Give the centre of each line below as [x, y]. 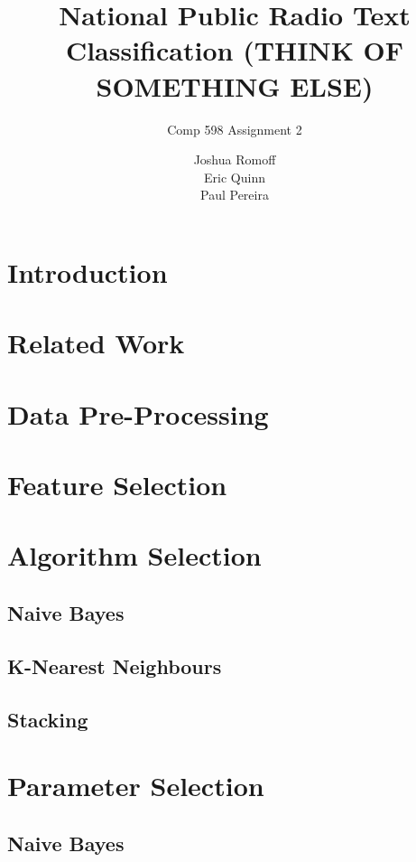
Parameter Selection [136, 786]
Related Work [96, 343]
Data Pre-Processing [138, 413]
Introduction [88, 272]
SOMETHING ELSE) [235, 85]
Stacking [48, 719]
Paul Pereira [235, 195]
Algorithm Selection [134, 555]
